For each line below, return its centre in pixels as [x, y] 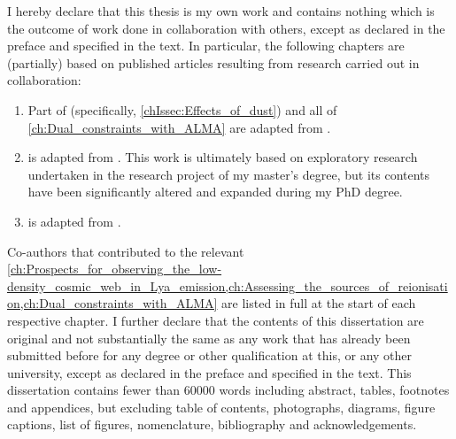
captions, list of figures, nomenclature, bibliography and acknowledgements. [212, 424]
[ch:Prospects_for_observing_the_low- [115, 269]
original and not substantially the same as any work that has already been [209, 338]
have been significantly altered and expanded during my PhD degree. [215, 192]
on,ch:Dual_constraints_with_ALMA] [112, 303]
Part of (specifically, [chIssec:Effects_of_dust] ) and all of [182, 109]
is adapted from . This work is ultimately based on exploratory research [223, 157]
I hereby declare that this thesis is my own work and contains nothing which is [221, 11]
